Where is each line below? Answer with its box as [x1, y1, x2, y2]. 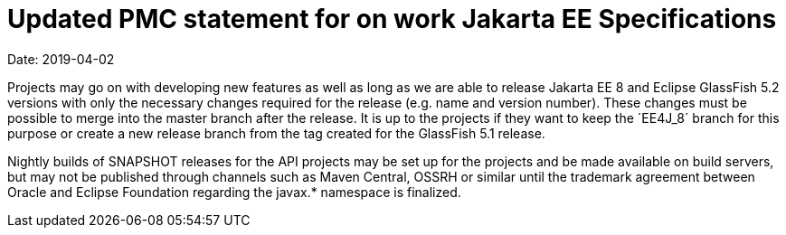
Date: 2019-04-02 [7, 51, 115, 67]
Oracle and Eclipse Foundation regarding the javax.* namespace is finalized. [7, 183, 461, 200]
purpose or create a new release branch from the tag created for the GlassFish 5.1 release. [7, 125, 545, 141]
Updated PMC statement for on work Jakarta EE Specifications [7, 4, 777, 34]
